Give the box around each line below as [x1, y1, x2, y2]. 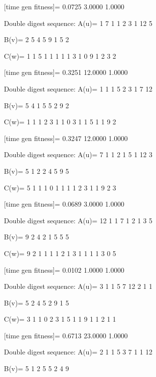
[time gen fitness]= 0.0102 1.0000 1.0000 [4, 264, 125, 275]
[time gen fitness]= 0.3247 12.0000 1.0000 [4, 133, 128, 143]
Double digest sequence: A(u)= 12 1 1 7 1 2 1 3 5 [4, 215, 153, 225]
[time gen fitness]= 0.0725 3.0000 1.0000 [4, 1, 125, 11]
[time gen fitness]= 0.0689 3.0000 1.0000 [4, 199, 125, 209]
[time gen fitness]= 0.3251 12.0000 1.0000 [4, 67, 128, 77]
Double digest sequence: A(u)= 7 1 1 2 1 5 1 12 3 [4, 149, 153, 160]
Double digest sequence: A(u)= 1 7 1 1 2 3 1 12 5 [4, 18, 153, 28]
